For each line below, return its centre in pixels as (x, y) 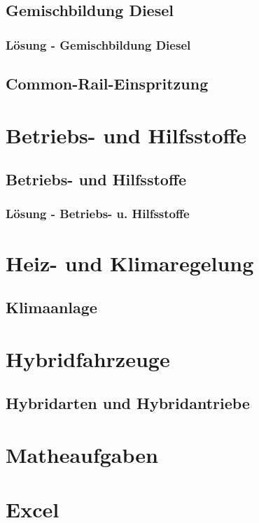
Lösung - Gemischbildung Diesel (98, 44)
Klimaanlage (51, 307)
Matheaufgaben (82, 454)
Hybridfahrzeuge (88, 358)
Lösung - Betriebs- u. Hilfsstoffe (98, 214)
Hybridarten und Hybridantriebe (128, 403)
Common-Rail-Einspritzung (107, 84)
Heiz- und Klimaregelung (130, 263)
